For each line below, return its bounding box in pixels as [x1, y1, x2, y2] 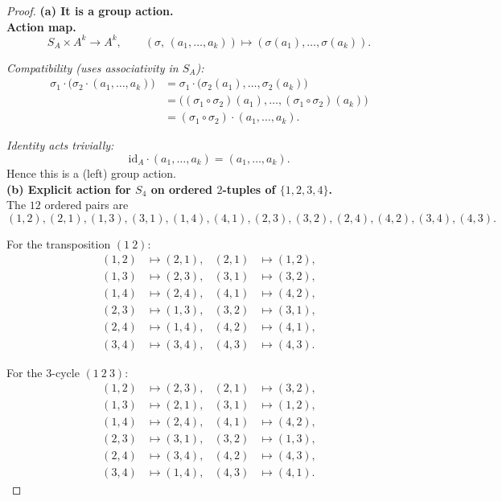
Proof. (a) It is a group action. [6, 2, 174, 18]
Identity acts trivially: [6, 137, 114, 154]
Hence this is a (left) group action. [6, 164, 176, 181]
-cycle [51, 363, 80, 380]
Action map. [6, 18, 76, 35]
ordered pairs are [44, 196, 129, 213]
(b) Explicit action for [6, 180, 131, 197]
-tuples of [222, 180, 276, 197]
